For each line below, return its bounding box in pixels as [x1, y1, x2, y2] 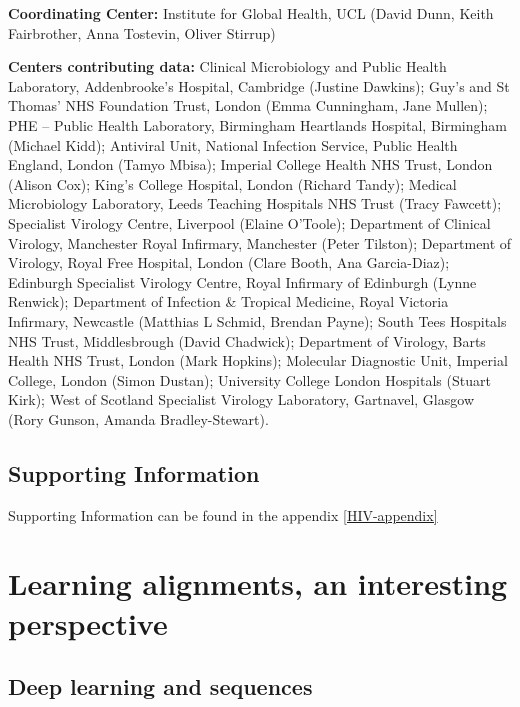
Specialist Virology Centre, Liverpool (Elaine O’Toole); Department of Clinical [8, 212, 491, 233]
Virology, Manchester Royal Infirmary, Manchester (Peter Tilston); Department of [8, 232, 512, 253]
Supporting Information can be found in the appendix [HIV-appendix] [8, 504, 438, 525]
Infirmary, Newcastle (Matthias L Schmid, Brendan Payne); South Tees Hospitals [8, 310, 507, 331]
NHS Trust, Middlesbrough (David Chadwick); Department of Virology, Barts [8, 330, 486, 351]
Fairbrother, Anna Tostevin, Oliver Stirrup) [8, 22, 276, 43]
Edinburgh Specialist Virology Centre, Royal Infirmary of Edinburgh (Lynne [8, 271, 477, 292]
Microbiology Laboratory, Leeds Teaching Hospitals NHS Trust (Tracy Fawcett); [8, 193, 502, 214]
